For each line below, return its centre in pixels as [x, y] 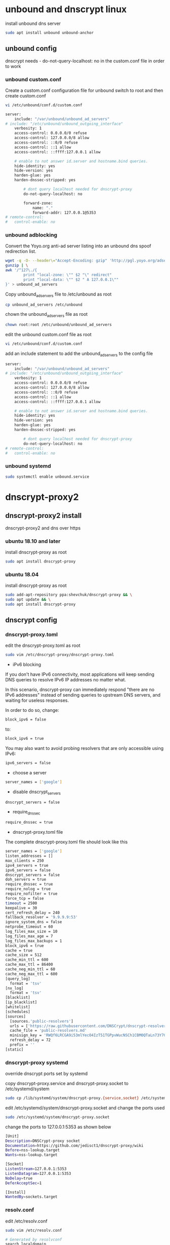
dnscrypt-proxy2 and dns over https [43, 528]
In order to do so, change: [32, 710]
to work [13, 66]
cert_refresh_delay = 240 [32, 912]
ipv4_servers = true [27, 865]
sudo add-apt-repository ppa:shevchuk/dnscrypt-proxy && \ [69, 595]
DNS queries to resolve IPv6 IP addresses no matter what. [66, 680]
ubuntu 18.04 [22, 574]
